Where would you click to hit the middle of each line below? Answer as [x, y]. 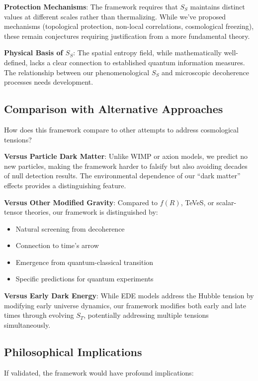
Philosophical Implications [73, 351]
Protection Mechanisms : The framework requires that [91, 6]
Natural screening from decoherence [70, 228]
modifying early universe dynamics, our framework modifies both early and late [125, 305]
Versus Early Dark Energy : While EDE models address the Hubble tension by [129, 296]
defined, [16, 62]
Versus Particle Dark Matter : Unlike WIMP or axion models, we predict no [126, 156]
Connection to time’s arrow [57, 245]
